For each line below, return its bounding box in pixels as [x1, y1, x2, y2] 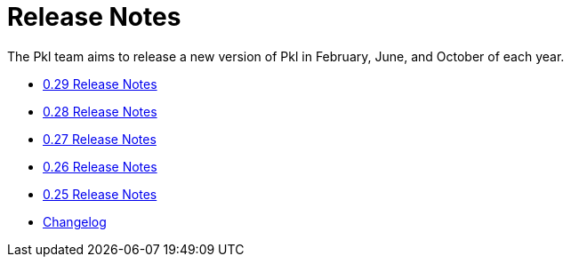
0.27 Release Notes [43, 131, 157, 147]
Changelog [43, 213, 107, 229]
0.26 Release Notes [43, 158, 157, 174]
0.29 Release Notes [43, 76, 157, 92]
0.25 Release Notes [43, 186, 157, 202]
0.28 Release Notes [43, 103, 157, 119]
